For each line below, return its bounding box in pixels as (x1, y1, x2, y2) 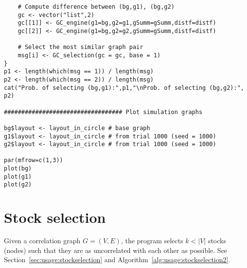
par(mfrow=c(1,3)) (4, 157, 63, 164)
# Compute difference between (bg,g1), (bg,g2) (18, 3, 175, 10)
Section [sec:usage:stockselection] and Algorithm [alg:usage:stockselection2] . (4, 254, 230, 265)
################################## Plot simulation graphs (4, 108, 203, 116)
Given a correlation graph (4, 235, 81, 246)
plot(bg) (4, 165, 32, 172)
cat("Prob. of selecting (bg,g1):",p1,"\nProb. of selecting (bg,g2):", (4, 84, 244, 91)
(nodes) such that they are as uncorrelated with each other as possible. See (4, 245, 228, 255)
